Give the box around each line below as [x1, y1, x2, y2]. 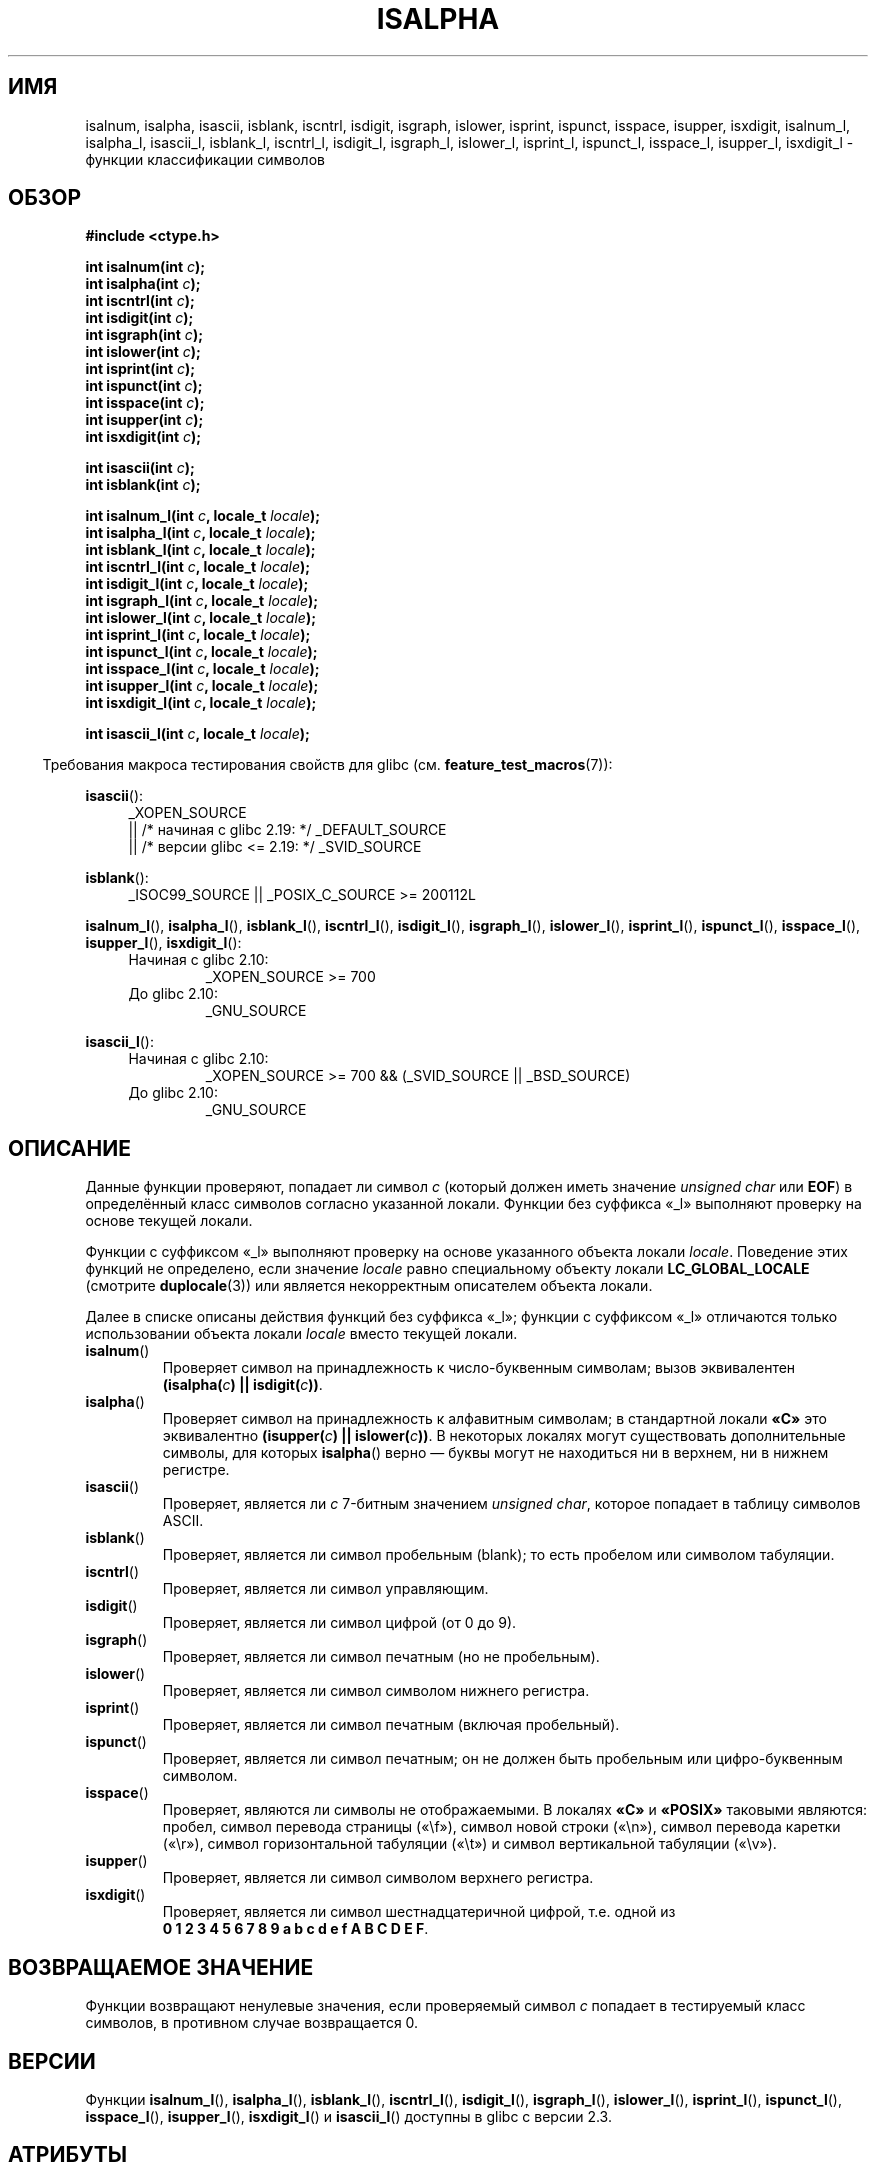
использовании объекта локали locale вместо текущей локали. [85, 1325, 518, 1343]
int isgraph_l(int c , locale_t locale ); [85, 592, 319, 610]
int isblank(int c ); [85, 476, 201, 494]
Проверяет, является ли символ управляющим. [162, 1580, 489, 1598]
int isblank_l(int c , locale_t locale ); [85, 541, 316, 559]
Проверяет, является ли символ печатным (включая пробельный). [162, 1716, 620, 1734]
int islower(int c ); [85, 343, 201, 361]
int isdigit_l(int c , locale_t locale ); [85, 575, 309, 593]
